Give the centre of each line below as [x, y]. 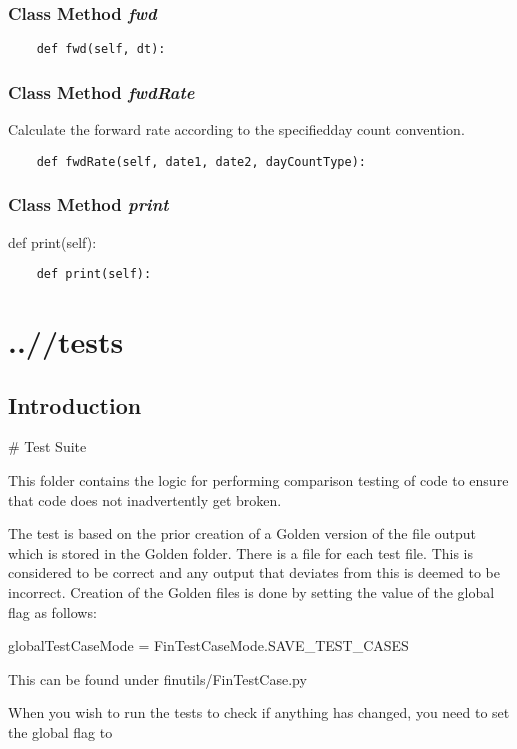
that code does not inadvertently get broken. [145, 499]
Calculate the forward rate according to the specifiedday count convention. [236, 129]
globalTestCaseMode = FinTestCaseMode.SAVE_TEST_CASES [208, 645]
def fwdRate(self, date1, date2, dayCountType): [201, 161]
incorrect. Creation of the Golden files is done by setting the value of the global [251, 591]
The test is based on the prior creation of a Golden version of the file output [242, 533]
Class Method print [88, 204]
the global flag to [60, 731]
